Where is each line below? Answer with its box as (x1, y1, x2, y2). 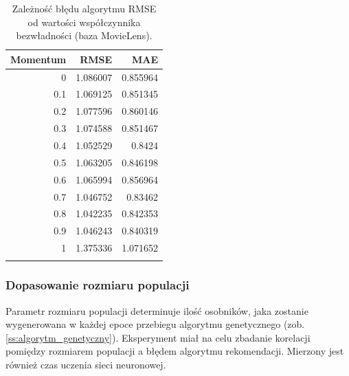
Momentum (10, 52, 67, 66)
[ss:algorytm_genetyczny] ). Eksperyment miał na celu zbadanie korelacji (5, 330, 311, 344)
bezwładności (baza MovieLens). (16, 28, 153, 43)
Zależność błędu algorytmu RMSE (12, 1, 157, 15)
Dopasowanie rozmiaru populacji (5, 276, 190, 294)
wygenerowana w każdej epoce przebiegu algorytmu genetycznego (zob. (5, 317, 305, 331)
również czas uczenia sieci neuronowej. (5, 357, 166, 371)
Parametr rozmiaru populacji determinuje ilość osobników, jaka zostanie (5, 303, 308, 318)
